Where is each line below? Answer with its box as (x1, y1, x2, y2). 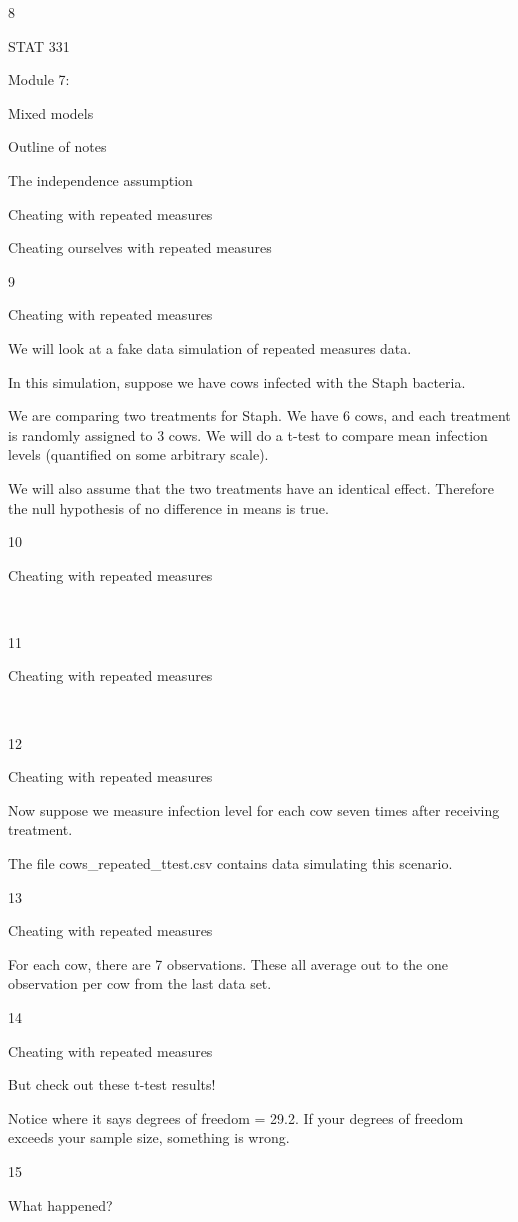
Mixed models (8, 102, 94, 123)
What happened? (8, 1194, 113, 1215)
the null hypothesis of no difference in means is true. (8, 497, 329, 518)
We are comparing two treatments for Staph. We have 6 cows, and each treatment (8, 405, 511, 426)
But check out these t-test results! (8, 1074, 216, 1095)
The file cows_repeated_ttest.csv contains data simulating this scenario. (8, 853, 453, 874)
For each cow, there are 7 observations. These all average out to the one (8, 953, 448, 974)
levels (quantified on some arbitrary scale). (8, 444, 269, 465)
